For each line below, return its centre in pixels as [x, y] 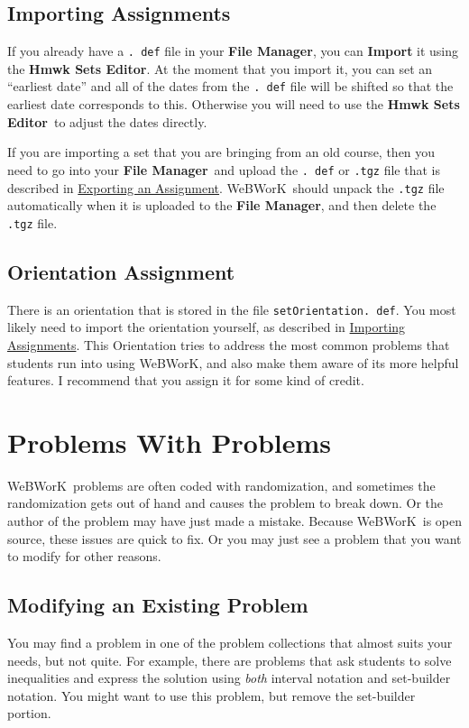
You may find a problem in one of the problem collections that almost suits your [230, 642]
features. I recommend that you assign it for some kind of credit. [186, 380]
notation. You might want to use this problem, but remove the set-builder [212, 695]
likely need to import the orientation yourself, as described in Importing [207, 327]
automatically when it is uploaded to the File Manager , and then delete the [222, 205]
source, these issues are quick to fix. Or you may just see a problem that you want [234, 538]
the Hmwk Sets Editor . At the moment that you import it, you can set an [220, 68]
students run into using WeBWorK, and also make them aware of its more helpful [233, 362]
